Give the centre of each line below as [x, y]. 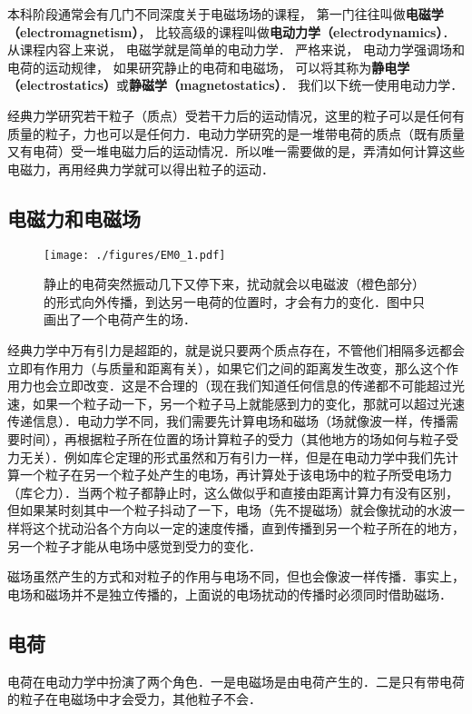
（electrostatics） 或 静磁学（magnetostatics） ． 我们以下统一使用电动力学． [236, 85]
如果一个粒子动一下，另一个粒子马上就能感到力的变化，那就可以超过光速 [248, 403]
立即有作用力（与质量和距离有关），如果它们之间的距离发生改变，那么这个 [226, 367]
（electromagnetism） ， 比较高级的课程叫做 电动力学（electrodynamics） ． [231, 31]
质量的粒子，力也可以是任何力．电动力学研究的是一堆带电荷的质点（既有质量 [236, 133]
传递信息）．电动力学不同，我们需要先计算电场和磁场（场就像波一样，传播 [226, 421]
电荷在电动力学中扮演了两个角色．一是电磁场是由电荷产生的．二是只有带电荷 [236, 681]
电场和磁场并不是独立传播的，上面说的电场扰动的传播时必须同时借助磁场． [230, 594]
